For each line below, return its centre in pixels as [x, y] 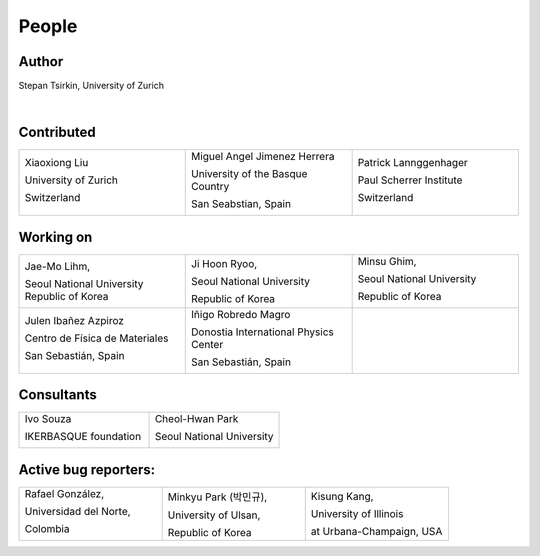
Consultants [57, 395]
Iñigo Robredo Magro [241, 314]
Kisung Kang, [342, 496]
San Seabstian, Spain [241, 204]
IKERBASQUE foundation [83, 437]
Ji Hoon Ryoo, [224, 263]
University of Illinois [357, 513]
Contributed [57, 132]
